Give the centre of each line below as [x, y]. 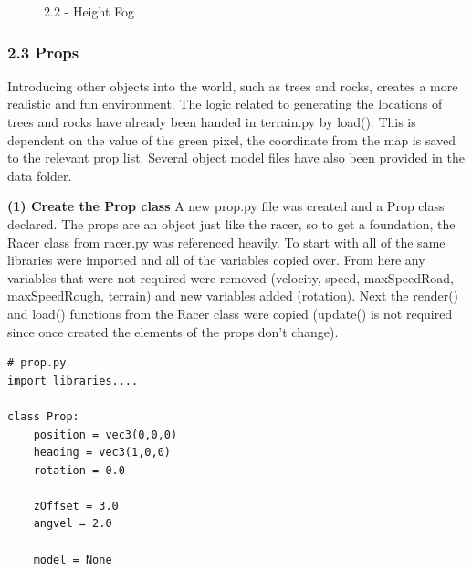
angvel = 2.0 [73, 524]
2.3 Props [43, 52]
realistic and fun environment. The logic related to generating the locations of [225, 104]
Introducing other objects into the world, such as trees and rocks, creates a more [233, 85]
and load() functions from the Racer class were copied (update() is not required [230, 313]
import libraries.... [73, 381]
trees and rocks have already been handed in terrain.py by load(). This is [212, 122]
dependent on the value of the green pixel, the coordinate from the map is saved [232, 139]
